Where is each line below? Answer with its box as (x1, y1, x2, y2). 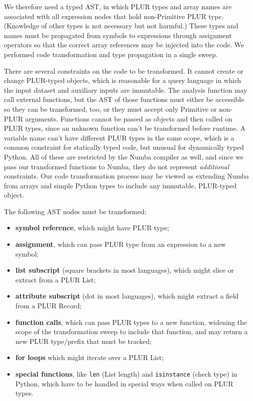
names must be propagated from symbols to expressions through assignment (4, 30, 232, 40)
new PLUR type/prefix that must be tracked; (15, 336, 152, 346)
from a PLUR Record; (15, 301, 82, 311)
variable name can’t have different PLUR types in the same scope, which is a (4, 132, 234, 142)
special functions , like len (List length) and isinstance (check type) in (15, 369, 237, 379)
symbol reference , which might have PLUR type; (15, 222, 169, 233)
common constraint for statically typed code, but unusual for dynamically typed (4, 142, 244, 152)
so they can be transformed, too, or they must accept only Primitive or (4, 103, 217, 114)
